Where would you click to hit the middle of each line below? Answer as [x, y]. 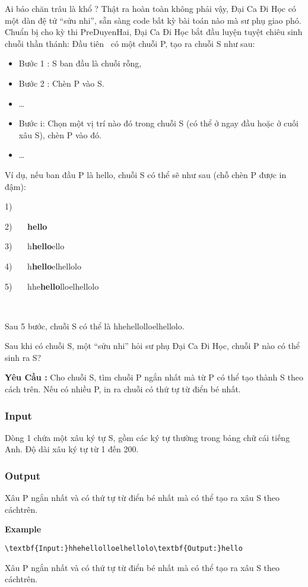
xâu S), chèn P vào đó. [60, 134]
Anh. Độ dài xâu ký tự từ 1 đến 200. [72, 449]
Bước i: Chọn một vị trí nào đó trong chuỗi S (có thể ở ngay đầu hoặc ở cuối [159, 123]
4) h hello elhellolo [43, 266]
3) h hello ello [35, 246]
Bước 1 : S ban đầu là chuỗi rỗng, [80, 63]
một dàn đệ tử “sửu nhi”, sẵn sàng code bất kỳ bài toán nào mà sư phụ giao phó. [153, 20]
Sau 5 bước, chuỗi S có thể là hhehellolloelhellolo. [95, 326]
